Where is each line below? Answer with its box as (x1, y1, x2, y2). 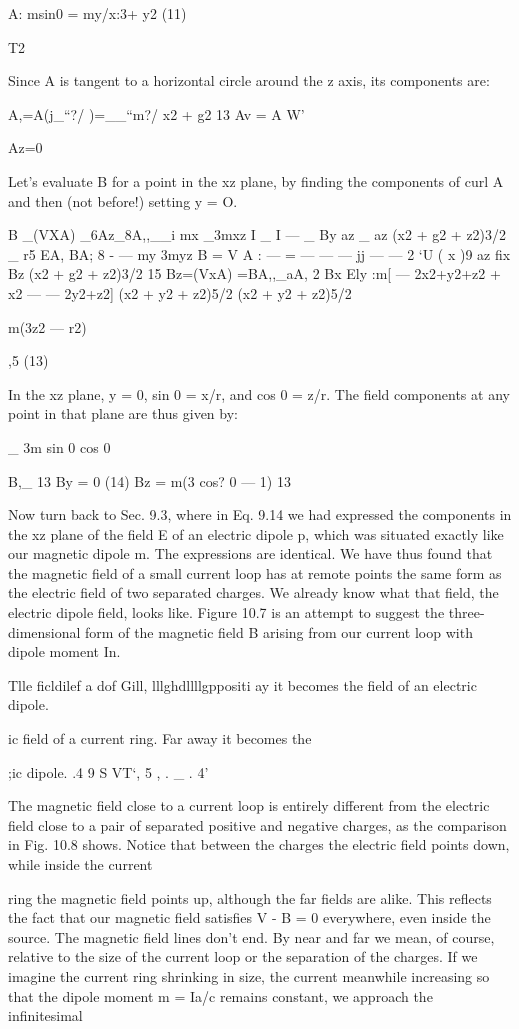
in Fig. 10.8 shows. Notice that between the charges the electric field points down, (8, 834, 510, 855)
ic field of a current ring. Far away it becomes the (8, 728, 312, 749)
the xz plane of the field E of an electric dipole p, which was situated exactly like (8, 523, 504, 544)
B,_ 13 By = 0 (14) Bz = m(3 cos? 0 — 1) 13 (8, 470, 291, 491)
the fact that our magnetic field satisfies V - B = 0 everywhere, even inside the (8, 907, 491, 928)
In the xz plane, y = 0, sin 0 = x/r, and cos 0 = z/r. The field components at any (8, 383, 510, 404)
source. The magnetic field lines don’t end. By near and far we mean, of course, (8, 926, 495, 947)
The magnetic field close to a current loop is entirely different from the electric (8, 795, 490, 816)
